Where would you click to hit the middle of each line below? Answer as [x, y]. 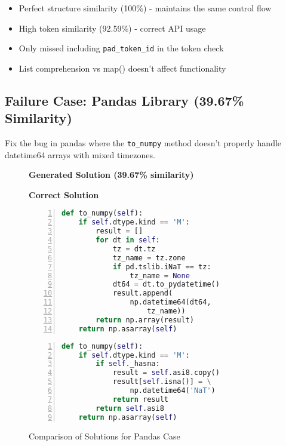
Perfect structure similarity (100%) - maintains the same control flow [145, 8]
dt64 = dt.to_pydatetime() [166, 284]
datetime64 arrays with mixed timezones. [80, 154]
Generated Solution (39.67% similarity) [111, 175]
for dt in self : [128, 240]
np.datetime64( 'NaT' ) [173, 391]
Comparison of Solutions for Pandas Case [104, 436]
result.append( [143, 293]
